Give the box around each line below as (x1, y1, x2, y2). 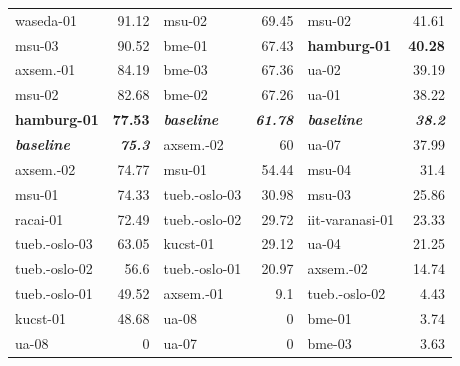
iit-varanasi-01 (307, 208, 395, 229)
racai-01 (15, 208, 64, 229)
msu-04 (307, 158, 352, 179)
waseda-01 (15, 9, 77, 30)
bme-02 (163, 84, 208, 105)
